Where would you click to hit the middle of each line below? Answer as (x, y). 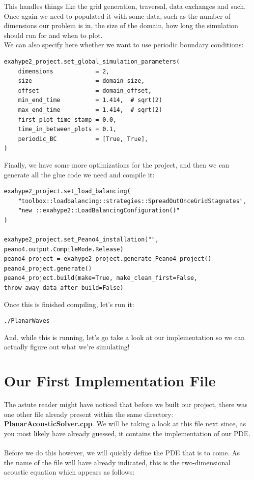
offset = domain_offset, (85, 90)
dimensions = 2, (64, 71)
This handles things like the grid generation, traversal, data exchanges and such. (125, 6)
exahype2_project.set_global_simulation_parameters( (92, 61)
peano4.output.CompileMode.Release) (64, 249)
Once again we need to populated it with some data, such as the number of (117, 16)
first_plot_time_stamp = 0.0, (67, 120)
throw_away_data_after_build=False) (64, 288)
